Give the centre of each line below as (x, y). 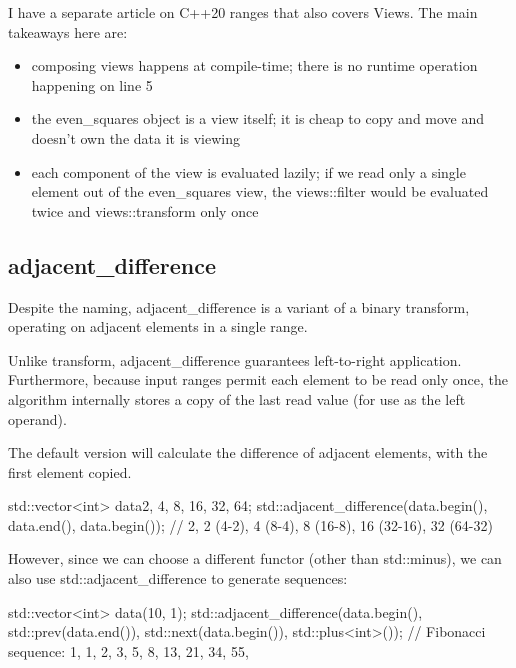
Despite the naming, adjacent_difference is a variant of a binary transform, (239, 306)
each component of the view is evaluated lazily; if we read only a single (248, 171)
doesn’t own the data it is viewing (136, 137)
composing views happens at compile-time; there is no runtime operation (254, 65)
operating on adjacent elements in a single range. (158, 326)
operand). (37, 418)
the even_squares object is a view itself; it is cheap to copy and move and (258, 118)
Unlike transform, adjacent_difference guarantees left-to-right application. (235, 359)
